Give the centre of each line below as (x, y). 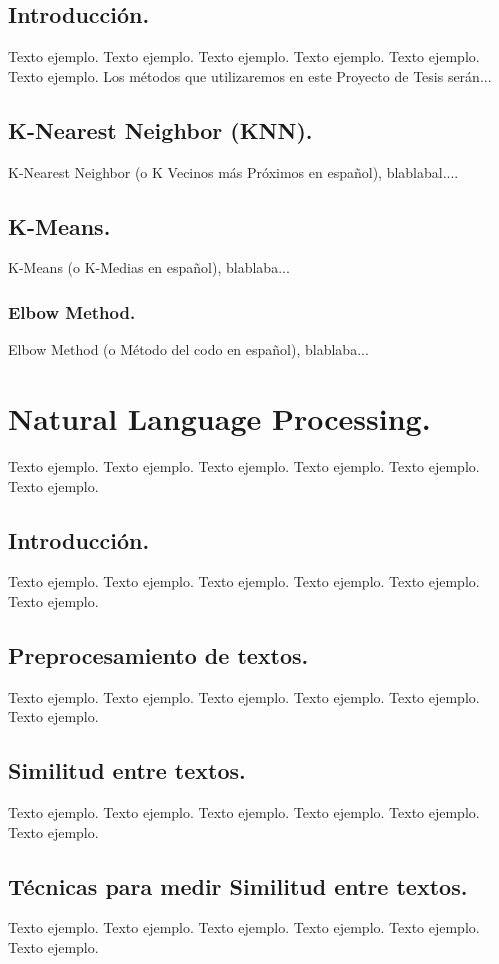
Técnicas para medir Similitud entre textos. (238, 885)
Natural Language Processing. (219, 417)
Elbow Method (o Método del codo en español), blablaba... (188, 349)
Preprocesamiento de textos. (158, 654)
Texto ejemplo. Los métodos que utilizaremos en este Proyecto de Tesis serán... (250, 75)
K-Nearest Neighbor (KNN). (160, 129)
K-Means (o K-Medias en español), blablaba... (149, 267)
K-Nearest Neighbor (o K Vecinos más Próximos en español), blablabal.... (233, 171)
